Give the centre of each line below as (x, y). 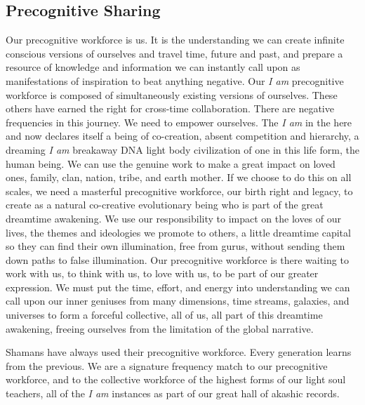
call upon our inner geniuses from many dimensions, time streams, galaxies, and (178, 301)
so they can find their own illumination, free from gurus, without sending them (175, 246)
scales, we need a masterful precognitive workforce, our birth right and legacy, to (179, 191)
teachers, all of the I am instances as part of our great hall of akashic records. (173, 393)
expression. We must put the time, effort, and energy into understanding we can (178, 287)
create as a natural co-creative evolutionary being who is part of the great (165, 205)
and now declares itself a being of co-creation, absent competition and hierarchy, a (182, 136)
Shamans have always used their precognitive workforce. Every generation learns (179, 352)
